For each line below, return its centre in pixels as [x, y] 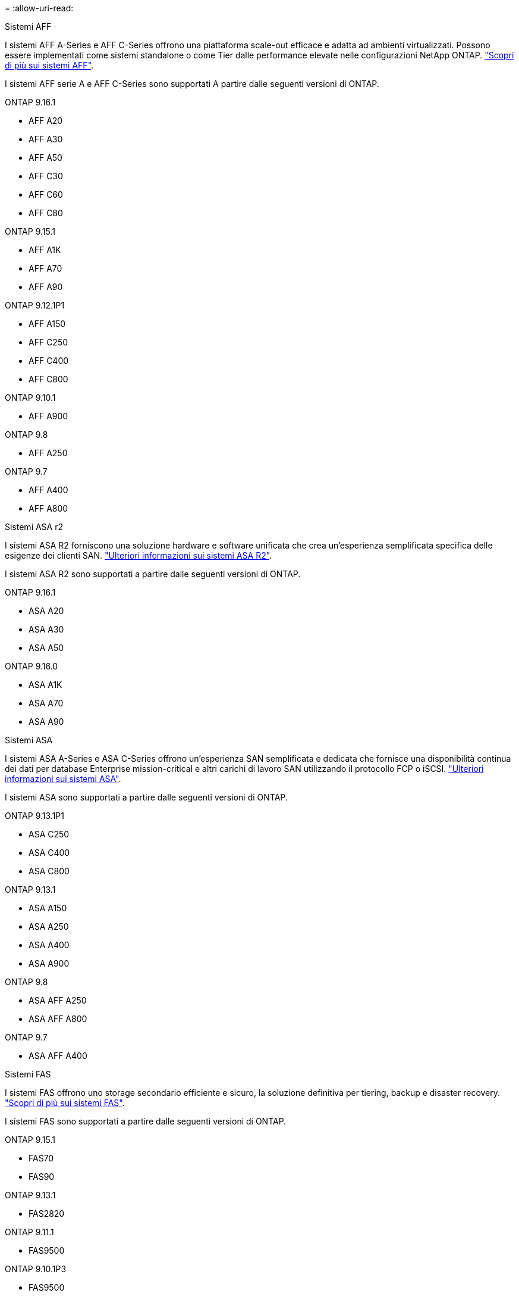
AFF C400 [49, 361]
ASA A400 [49, 945]
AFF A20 [46, 121]
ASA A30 [46, 629]
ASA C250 [49, 834]
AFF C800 [48, 379]
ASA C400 [49, 853]
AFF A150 [47, 324]
